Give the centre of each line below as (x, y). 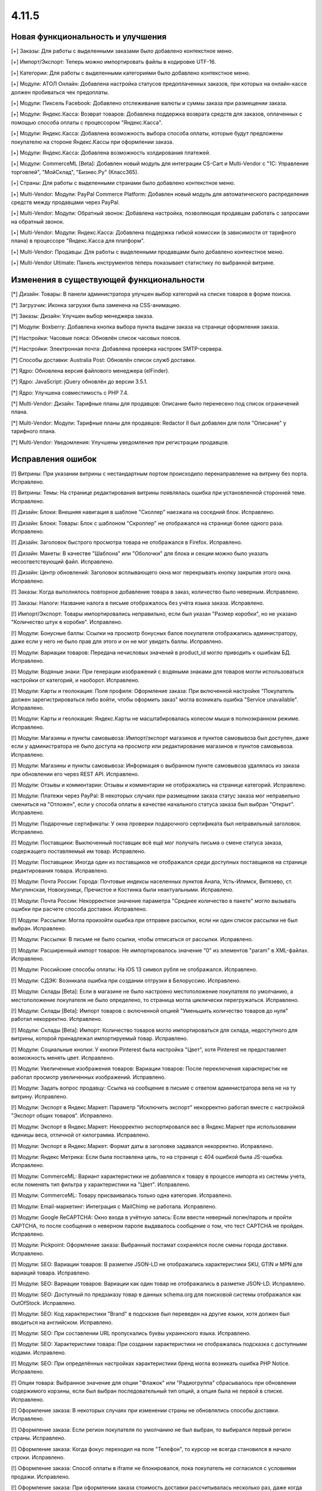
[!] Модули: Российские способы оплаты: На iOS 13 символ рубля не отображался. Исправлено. (134, 970)
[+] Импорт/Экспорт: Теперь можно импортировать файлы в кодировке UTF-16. (114, 62)
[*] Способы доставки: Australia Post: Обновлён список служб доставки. (103, 360)
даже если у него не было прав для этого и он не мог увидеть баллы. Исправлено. (117, 642)
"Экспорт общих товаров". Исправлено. (62, 1116)
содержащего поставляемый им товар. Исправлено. (78, 851)
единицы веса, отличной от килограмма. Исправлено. (80, 1135)
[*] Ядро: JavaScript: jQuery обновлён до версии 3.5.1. (79, 382)
